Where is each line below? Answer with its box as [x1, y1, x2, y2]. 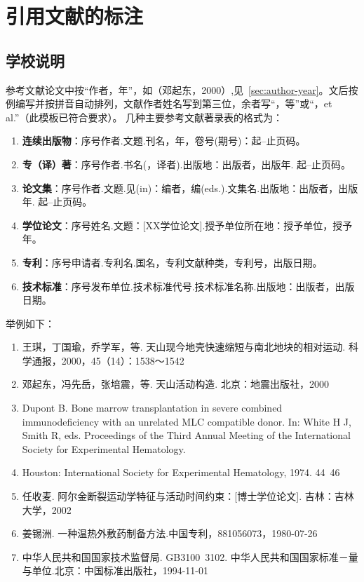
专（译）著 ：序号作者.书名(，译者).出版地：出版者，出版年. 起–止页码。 [22, 156, 351, 171]
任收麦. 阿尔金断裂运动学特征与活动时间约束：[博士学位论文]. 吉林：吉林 [22, 489, 354, 503]
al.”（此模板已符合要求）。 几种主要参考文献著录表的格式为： [6, 109, 283, 124]
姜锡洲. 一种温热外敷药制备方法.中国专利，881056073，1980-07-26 [22, 526, 318, 541]
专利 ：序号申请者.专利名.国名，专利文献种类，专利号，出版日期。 [22, 255, 323, 269]
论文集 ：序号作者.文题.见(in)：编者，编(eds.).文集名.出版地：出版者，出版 [22, 180, 358, 195]
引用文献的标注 [6, 1, 144, 30]
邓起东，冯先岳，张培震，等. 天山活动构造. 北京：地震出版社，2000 [22, 377, 329, 391]
